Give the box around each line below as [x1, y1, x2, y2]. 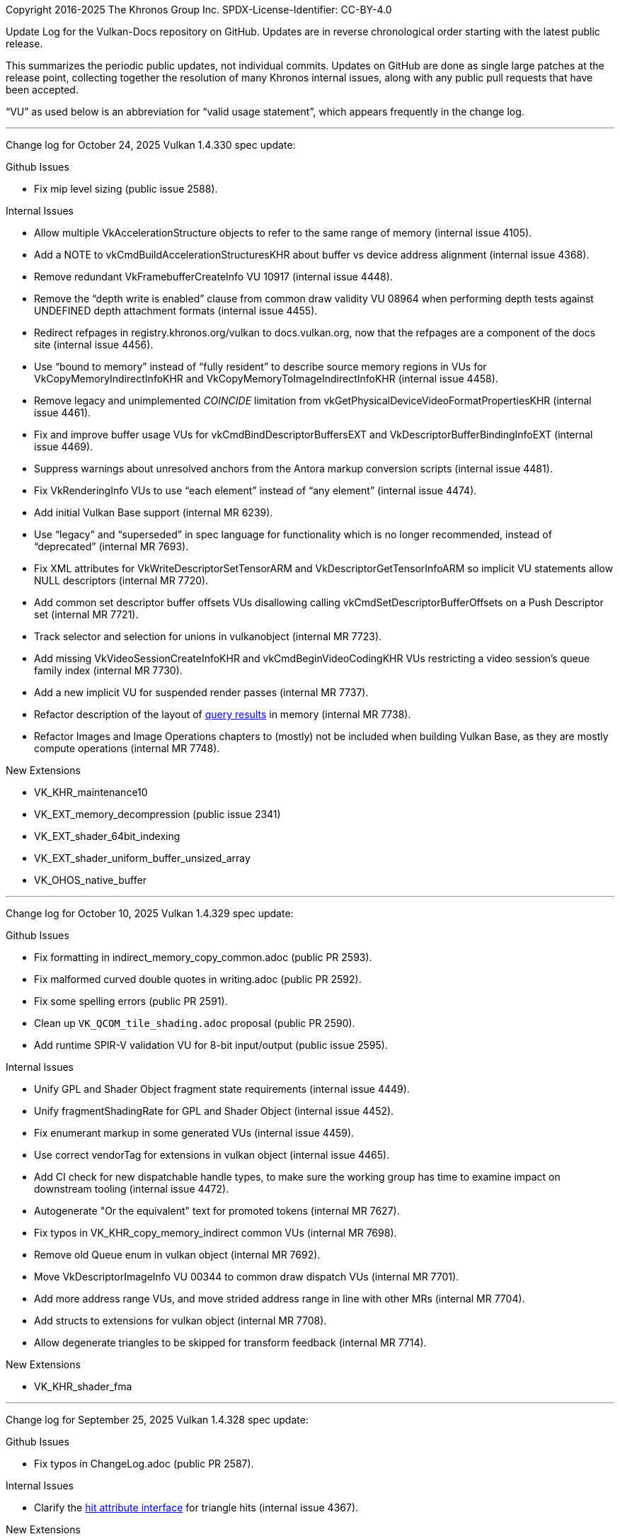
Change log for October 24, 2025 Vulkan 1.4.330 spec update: [6, 139, 296, 151]
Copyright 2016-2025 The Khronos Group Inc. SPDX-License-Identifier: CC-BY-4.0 [6, 4, 392, 16]
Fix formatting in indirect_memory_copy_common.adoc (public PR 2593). [34, 951, 372, 963]
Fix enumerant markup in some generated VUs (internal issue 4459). [34, 1127, 355, 1139]
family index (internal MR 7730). [34, 664, 183, 676]
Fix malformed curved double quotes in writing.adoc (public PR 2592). [34, 973, 362, 985]
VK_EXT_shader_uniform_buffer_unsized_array [34, 852, 251, 864]
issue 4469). [34, 441, 93, 453]
